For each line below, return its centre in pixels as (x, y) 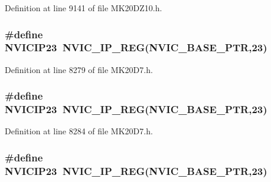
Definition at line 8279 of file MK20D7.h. (79, 69)
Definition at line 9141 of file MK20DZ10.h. (84, 8)
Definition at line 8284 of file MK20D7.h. (79, 131)
